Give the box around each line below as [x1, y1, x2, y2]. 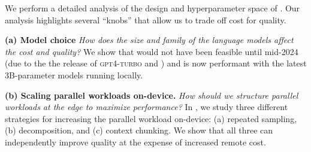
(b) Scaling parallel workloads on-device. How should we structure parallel [5, 89, 298, 101]
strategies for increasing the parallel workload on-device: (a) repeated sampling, [5, 112, 297, 124]
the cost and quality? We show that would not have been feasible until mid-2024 [5, 45, 298, 57]
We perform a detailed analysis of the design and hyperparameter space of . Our [5, 2, 300, 14]
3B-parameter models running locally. [5, 68, 143, 81]
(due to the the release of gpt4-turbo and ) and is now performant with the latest [5, 57, 307, 69]
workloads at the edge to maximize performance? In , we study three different [5, 101, 288, 113]
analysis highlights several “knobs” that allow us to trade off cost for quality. [5, 13, 286, 26]
